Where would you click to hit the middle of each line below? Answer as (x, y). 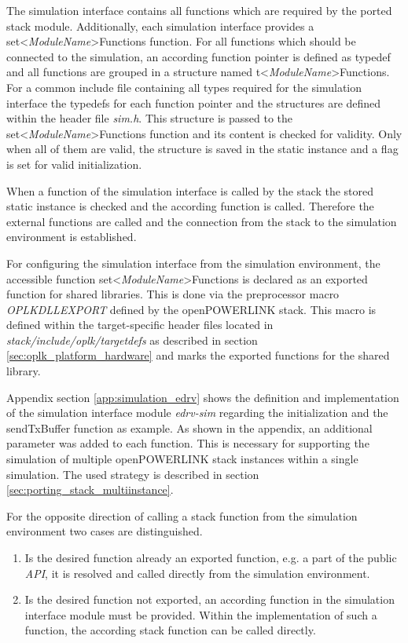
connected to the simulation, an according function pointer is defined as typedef (198, 56)
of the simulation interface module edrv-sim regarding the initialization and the (197, 413)
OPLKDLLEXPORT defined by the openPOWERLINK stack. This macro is (191, 309)
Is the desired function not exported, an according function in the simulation (210, 599)
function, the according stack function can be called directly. (170, 630)
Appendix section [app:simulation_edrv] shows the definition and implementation (203, 397)
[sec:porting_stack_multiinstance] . (90, 490)
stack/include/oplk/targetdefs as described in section (132, 340)
